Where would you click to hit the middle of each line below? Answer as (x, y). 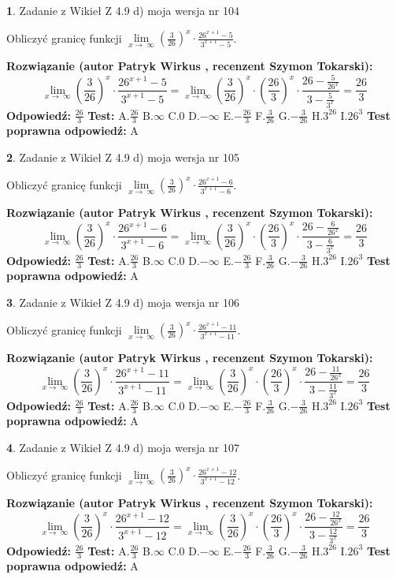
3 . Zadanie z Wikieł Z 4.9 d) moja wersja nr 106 (123, 302)
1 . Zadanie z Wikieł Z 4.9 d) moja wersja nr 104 (123, 10)
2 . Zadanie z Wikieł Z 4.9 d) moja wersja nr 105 (123, 157)
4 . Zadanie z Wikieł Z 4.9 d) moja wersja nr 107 (123, 447)
